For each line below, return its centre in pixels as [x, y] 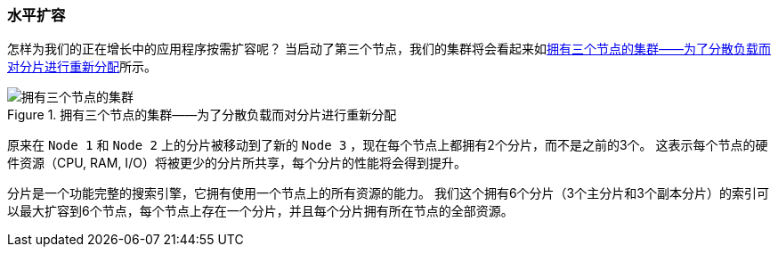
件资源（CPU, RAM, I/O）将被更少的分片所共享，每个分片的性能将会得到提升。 [237, 163]
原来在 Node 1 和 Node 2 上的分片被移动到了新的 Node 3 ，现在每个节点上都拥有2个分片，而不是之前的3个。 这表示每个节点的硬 [388, 145]
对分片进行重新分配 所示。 [82, 67]
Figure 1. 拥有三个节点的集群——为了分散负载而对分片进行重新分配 [202, 115]
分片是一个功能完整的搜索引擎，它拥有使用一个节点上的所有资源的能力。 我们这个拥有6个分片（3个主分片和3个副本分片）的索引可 [388, 193]
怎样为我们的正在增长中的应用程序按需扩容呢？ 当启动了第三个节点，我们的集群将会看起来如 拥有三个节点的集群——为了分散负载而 [389, 49]
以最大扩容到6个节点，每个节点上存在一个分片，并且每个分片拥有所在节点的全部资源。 [260, 211]
